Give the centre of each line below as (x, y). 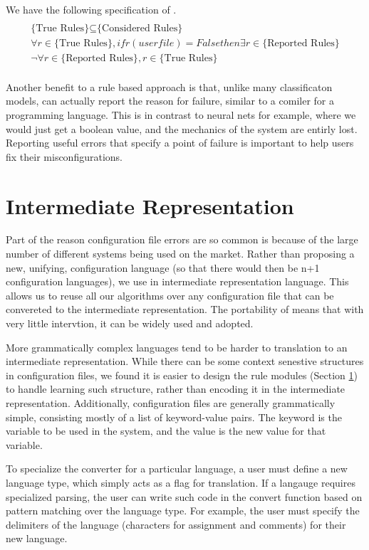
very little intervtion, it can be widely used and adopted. (130, 323)
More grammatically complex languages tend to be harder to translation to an (177, 347)
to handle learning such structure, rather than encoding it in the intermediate (176, 389)
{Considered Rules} (140, 28)
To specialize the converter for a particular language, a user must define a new (177, 469)
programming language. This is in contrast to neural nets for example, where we (181, 114)
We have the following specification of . (91, 9)
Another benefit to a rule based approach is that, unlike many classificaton (169, 86)
